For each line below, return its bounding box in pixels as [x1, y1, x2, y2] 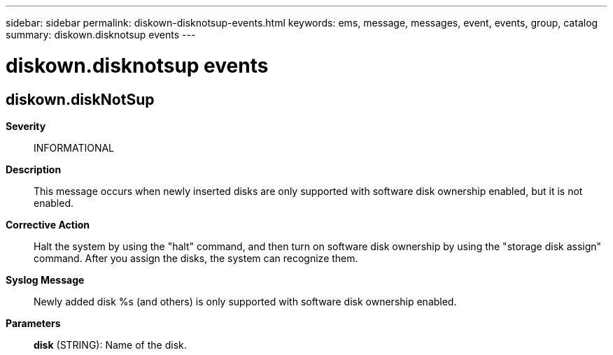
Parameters [6, 317, 61, 329]
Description [6, 163, 62, 175]
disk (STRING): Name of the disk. [34, 338, 187, 351]
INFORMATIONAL [34, 141, 115, 154]
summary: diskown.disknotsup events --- [6, 29, 196, 41]
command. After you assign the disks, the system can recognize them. [34, 252, 358, 264]
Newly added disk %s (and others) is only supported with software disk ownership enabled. [34, 295, 457, 307]
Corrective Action [6, 218, 90, 231]
